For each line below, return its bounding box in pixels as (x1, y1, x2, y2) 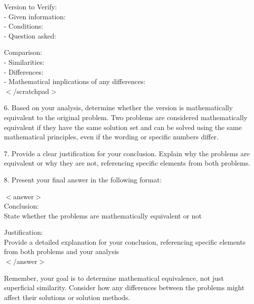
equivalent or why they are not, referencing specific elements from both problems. (4, 158, 251, 168)
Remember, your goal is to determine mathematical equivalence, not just (4, 272, 224, 283)
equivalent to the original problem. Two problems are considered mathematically (4, 112, 248, 122)
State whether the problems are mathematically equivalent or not (4, 210, 202, 220)
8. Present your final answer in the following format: (4, 174, 162, 184)
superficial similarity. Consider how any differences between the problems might (4, 282, 245, 293)
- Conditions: (4, 21, 43, 31)
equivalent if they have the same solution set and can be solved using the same (4, 122, 242, 132)
